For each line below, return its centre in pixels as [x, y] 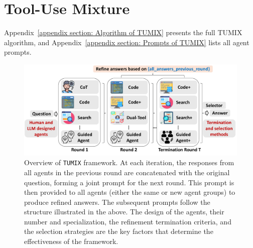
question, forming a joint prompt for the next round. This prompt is [129, 182]
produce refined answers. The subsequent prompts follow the [117, 202]
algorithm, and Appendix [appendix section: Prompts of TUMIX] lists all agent [127, 42]
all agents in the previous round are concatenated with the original [127, 172]
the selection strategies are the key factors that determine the [119, 231]
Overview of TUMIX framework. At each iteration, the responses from [129, 162]
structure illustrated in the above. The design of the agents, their [124, 212]
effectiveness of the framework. [71, 241]
